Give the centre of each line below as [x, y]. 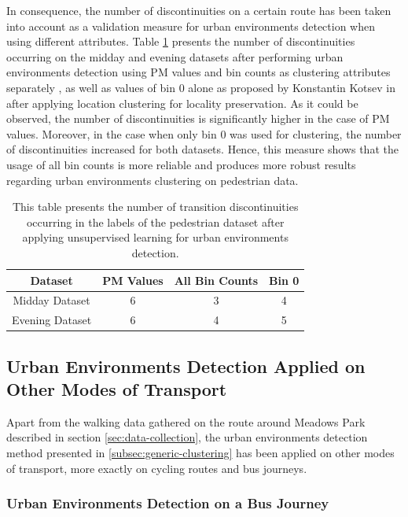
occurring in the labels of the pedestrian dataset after [155, 222]
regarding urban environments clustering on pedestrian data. [153, 180]
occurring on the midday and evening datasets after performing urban [175, 56]
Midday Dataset [51, 300]
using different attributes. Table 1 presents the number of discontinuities [181, 41]
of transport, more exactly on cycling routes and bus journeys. [157, 468]
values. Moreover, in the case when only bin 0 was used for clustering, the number [204, 133]
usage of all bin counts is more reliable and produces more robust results [181, 164]
